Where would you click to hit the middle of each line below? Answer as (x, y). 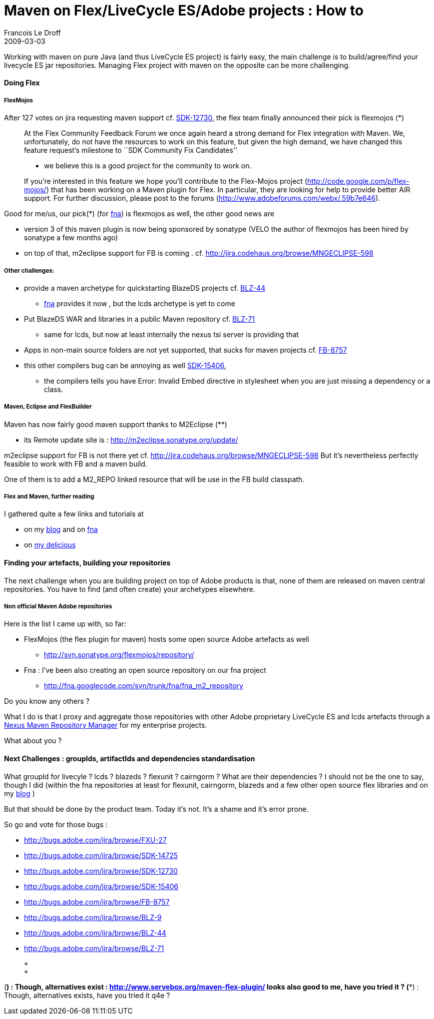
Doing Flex (22, 83)
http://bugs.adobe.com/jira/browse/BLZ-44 (95, 933)
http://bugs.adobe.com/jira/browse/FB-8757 (97, 902)
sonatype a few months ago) (71, 238)
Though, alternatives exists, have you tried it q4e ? (87, 995)
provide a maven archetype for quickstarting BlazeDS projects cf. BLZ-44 (145, 288)
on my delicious (50, 545)
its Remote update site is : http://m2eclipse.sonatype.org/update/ (131, 440)
